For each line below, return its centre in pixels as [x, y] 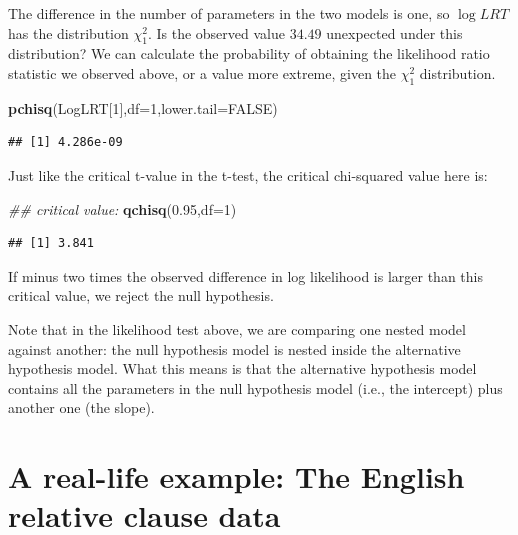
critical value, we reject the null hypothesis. [141, 295]
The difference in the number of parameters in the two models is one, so [229, 13]
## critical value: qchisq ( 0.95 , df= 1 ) [122, 208]
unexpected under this [394, 32]
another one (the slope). [81, 407]
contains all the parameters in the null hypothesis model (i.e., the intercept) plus [255, 387]
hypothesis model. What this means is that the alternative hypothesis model [242, 368]
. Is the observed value [216, 32]
